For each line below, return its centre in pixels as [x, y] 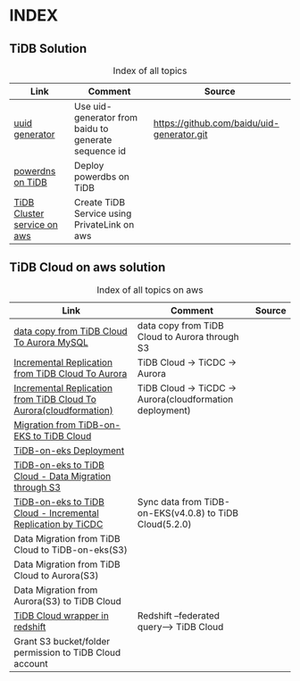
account [31, 663]
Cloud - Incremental [57, 512]
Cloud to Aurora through [188, 336]
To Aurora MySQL [51, 342]
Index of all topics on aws [150, 289]
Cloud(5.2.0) [164, 524]
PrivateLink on [104, 224]
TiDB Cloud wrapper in [61, 615]
